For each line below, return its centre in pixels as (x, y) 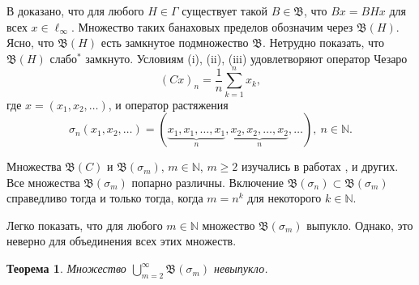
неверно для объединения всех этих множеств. (122, 241)
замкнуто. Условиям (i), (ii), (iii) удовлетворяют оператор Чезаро (246, 58)
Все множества (43, 182)
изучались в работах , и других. (320, 166)
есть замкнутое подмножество (175, 43)
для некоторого (284, 198)
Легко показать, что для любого (85, 225)
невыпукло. (241, 268)
